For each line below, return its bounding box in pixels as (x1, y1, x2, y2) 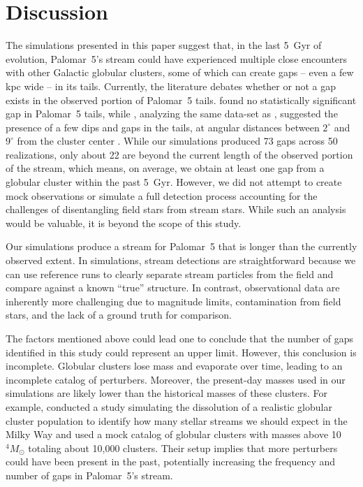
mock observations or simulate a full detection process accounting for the (6, 188, 318, 203)
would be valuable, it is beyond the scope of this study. (6, 215, 242, 230)
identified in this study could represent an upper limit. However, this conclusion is (6, 344, 357, 359)
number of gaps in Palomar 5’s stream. (6, 467, 173, 482)
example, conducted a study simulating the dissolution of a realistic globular (6, 399, 332, 414)
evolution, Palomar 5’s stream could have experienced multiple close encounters (6, 51, 348, 66)
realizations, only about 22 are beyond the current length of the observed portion (6, 147, 353, 161)
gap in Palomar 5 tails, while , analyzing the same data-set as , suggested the (6, 106, 338, 121)
